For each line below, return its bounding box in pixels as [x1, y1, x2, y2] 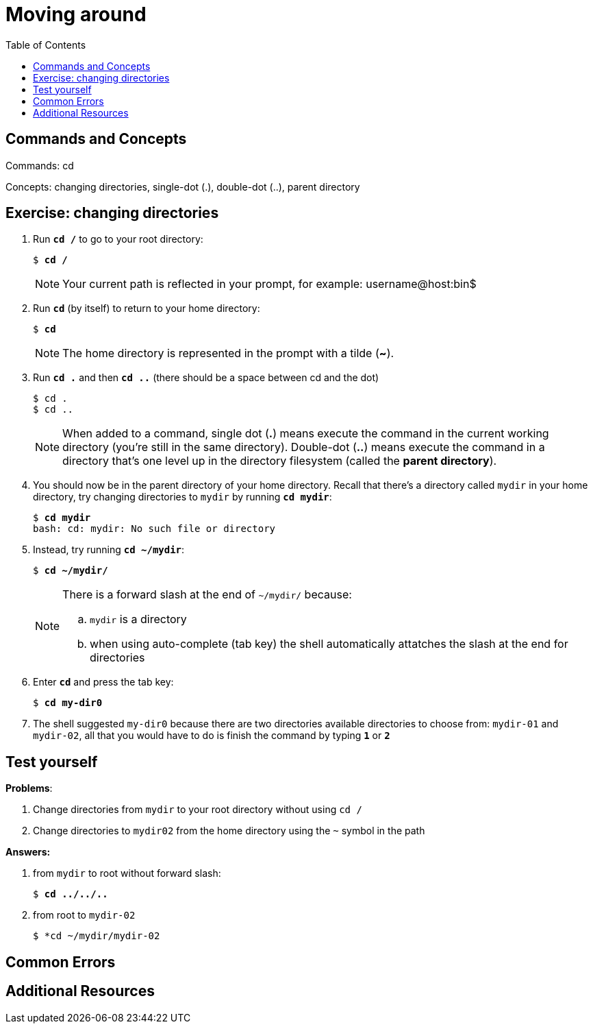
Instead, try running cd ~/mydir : [33, 544, 185, 556]
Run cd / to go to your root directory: [33, 233, 203, 245]
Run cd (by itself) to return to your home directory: [33, 302, 260, 315]
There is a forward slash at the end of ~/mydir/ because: [62, 588, 352, 602]
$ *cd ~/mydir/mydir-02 [33, 930, 160, 942]
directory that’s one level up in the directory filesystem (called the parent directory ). [62, 454, 497, 468]
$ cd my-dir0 [33, 697, 103, 709]
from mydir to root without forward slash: [33, 867, 221, 880]
